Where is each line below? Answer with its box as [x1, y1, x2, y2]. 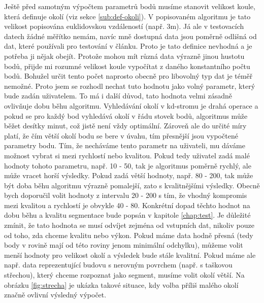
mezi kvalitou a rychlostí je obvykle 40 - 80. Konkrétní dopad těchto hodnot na [4, 199, 250, 210]
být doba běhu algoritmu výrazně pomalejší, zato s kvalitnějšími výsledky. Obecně [4, 180, 260, 190]
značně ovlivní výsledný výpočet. [4, 289, 107, 300]
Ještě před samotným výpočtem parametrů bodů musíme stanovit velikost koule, [4, 1, 255, 11]
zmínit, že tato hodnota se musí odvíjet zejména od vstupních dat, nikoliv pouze [4, 220, 254, 230]
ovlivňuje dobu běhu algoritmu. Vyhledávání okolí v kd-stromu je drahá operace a [4, 100, 258, 111]
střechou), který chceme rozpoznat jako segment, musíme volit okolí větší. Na [4, 270, 245, 280]
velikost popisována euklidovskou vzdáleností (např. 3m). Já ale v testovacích [4, 21, 244, 31]
